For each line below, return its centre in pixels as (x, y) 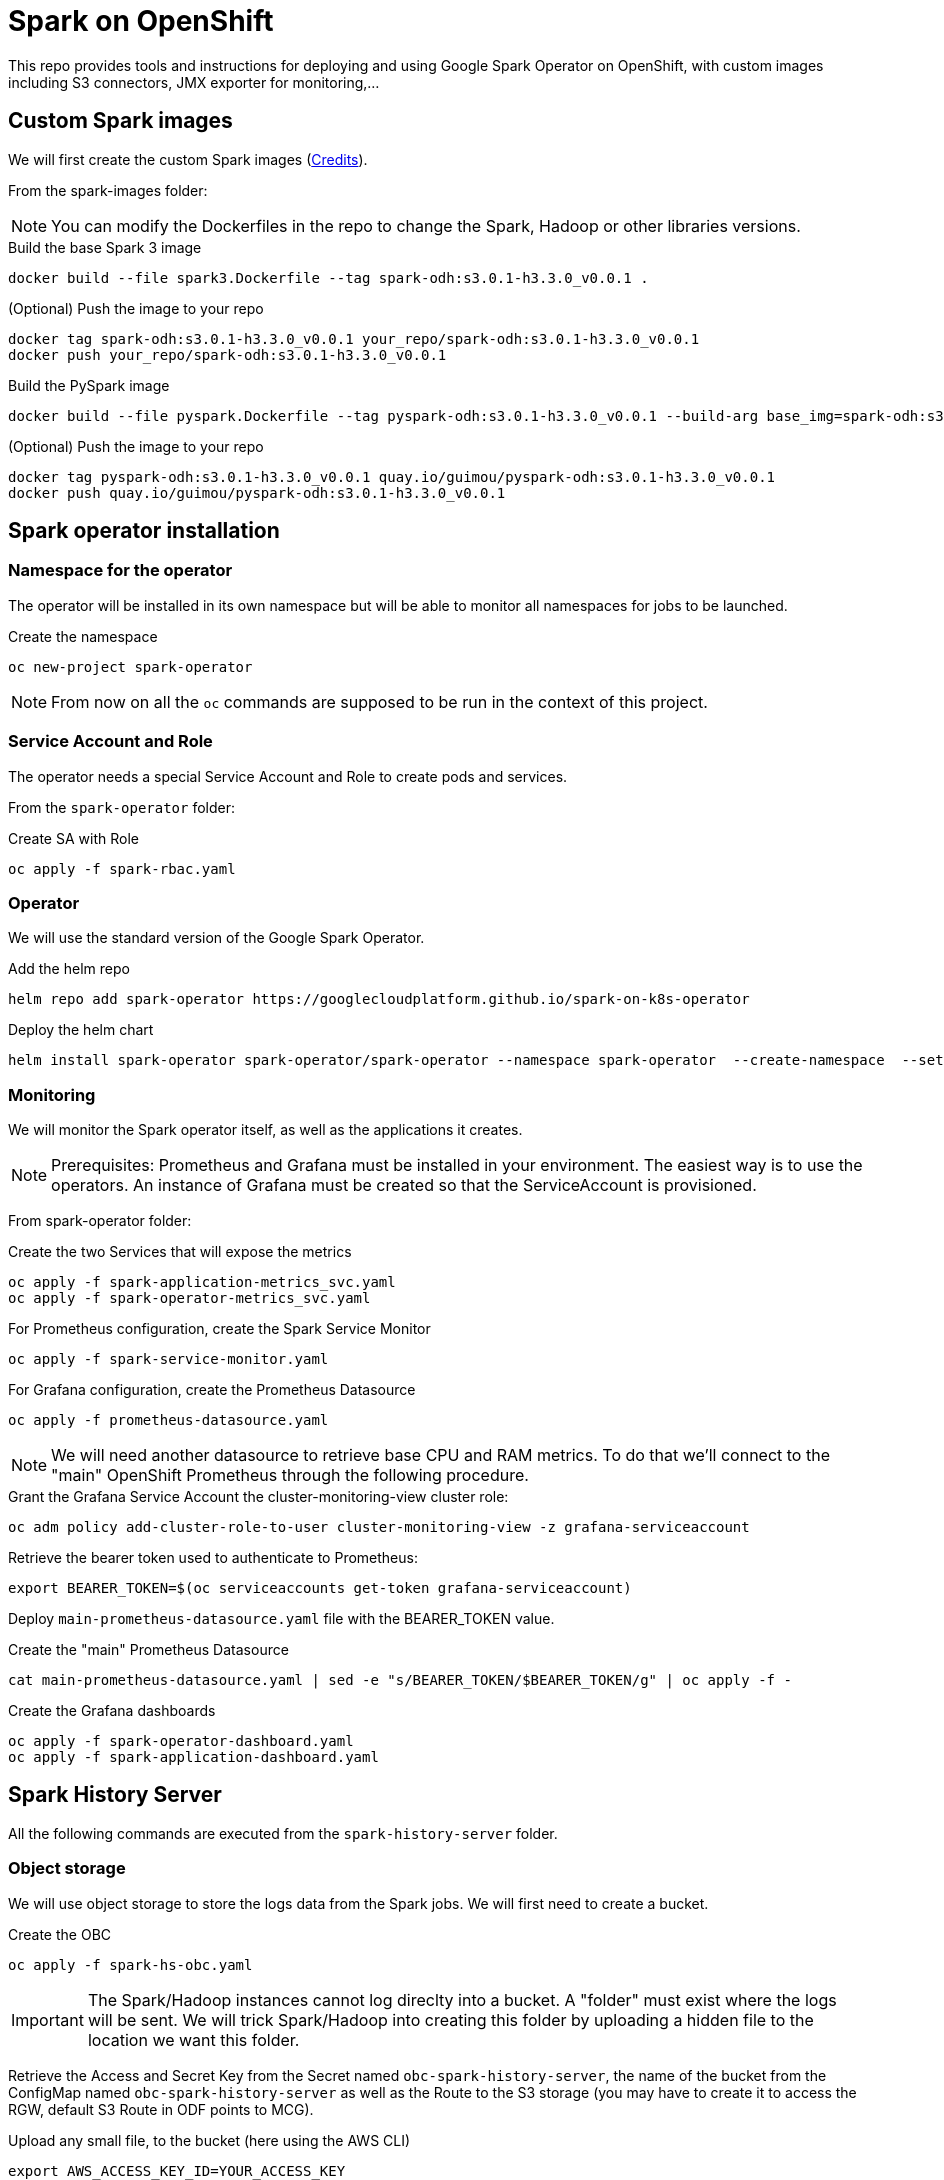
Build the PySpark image (89, 385)
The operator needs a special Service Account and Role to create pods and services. (288, 776)
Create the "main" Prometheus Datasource (148, 1650)
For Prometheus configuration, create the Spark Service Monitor (219, 1329)
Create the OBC (60, 1934)
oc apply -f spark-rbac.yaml (122, 868)
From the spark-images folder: (108, 190)
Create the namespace (83, 636)
